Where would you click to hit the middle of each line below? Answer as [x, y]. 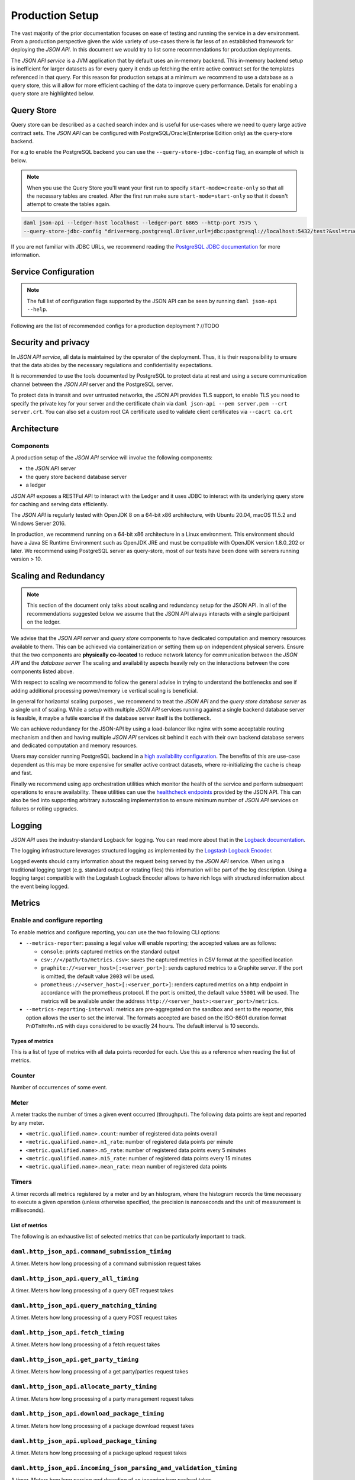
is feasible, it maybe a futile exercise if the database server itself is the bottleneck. [111, 718]
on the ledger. [44, 622]
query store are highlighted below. [53, 94]
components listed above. [42, 671]
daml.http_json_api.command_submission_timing [91, 1251]
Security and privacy [50, 342]
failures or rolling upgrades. [45, 809]
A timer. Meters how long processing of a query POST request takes [94, 1318]
